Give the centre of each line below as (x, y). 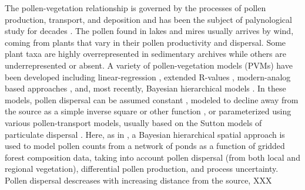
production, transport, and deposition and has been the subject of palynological (148, 19)
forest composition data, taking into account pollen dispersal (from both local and (152, 157)
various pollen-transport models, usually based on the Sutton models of (133, 122)
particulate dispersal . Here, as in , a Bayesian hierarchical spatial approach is (145, 134)
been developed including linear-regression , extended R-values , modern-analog (148, 77)
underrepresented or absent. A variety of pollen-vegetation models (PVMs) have (149, 65)
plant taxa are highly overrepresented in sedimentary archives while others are (145, 54)
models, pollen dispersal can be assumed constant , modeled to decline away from (152, 99)
